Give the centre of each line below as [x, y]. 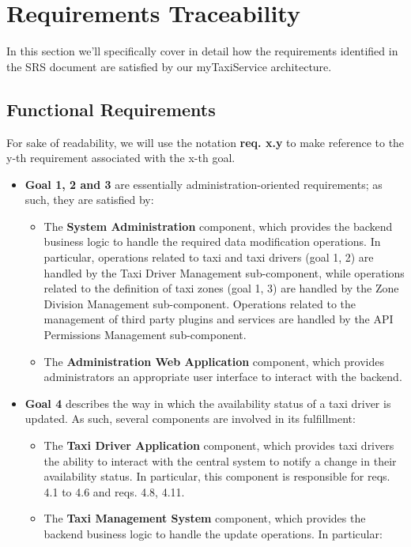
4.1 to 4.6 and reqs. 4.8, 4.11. [114, 491]
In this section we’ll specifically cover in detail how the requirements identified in [202, 51]
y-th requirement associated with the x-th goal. [121, 158]
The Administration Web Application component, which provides [214, 361]
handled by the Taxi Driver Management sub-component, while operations [224, 272]
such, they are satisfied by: [89, 200]
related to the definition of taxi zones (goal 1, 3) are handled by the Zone [221, 288]
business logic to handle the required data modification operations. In [212, 241]
